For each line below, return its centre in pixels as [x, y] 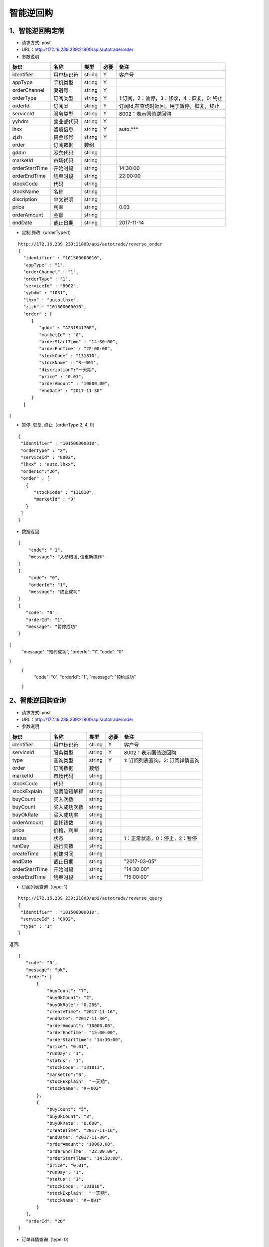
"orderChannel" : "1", [51, 272]
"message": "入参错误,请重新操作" [66, 557]
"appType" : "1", [44, 265]
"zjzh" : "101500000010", [55, 307]
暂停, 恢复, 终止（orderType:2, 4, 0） [59, 425]
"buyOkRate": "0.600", [74, 1123]
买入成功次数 [68, 807]
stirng [91, 137]
